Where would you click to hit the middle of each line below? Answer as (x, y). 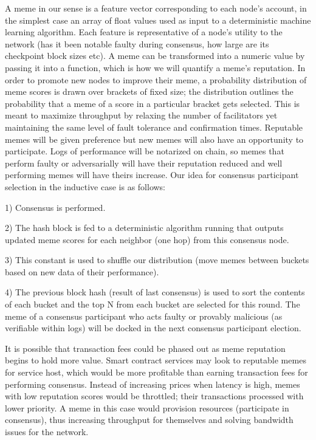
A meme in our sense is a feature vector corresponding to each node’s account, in (156, 8)
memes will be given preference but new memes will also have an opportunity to (154, 139)
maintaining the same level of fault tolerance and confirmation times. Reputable (154, 127)
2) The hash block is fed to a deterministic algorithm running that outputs (144, 228)
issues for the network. (47, 431)
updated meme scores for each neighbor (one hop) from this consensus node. (147, 239)
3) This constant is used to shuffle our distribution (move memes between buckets (157, 260)
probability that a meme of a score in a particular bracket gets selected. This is (153, 103)
